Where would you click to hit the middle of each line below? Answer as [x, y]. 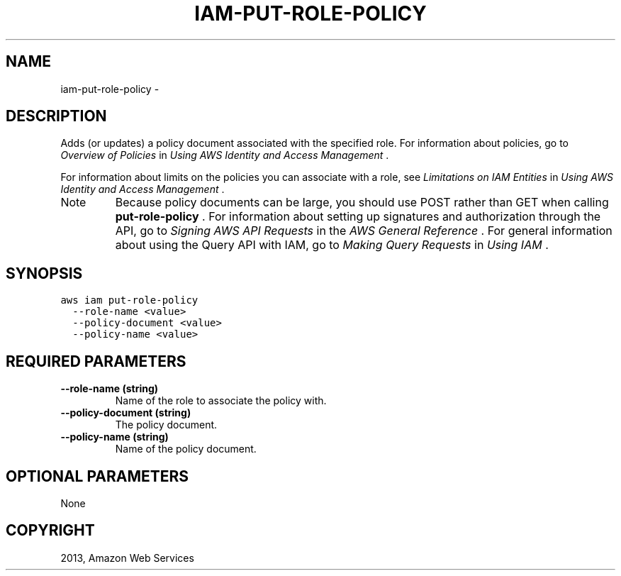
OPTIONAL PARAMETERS [97, 476]
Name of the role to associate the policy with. [221, 401]
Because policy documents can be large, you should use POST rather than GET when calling [362, 203]
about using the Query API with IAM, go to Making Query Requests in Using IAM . [332, 245]
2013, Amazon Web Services [127, 558]
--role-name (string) [110, 389]
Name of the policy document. [186, 449]
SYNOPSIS [44, 273]
